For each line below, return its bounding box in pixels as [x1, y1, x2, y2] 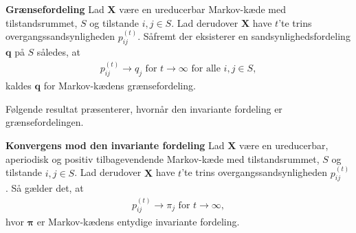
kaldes [5, 78, 32, 93]
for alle [191, 64, 221, 74]
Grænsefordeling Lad [5, 2, 104, 16]
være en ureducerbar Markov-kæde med [119, 2, 287, 16]
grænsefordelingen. [5, 115, 84, 129]
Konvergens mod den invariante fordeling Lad [5, 138, 225, 153]
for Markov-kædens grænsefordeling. [43, 78, 196, 93]
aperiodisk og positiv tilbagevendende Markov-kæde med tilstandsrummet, [5, 151, 320, 166]
